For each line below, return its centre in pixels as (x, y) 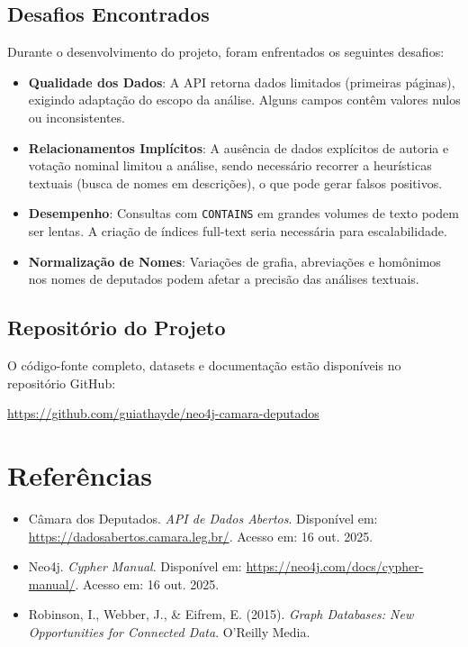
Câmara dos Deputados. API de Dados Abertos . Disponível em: (203, 518)
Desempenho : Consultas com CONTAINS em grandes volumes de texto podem (243, 213)
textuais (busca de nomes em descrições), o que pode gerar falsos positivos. (235, 182)
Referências (80, 474)
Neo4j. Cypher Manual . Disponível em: (135, 566)
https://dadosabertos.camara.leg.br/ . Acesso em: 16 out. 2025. (201, 536)
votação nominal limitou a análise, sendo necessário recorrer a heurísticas (230, 165)
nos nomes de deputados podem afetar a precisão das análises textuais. (224, 279)
